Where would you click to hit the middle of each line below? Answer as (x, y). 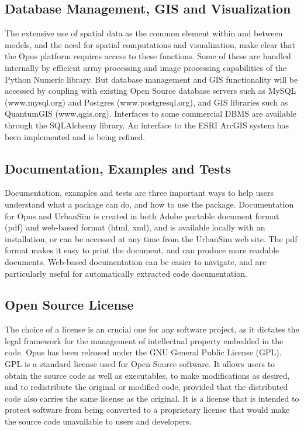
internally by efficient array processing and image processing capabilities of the (146, 67)
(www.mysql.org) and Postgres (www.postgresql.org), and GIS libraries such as (146, 102)
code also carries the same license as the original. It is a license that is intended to (152, 398)
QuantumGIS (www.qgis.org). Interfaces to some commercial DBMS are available (151, 113)
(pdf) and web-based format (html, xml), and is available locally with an (135, 227)
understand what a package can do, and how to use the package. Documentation (149, 204)
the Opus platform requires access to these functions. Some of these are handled (148, 56)
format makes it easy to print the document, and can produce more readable (142, 250)
